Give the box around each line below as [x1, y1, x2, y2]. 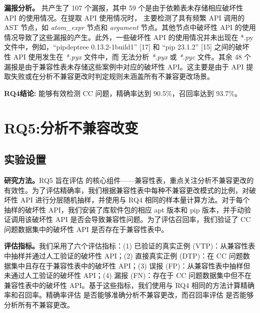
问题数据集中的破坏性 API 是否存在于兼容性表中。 [4, 223, 168, 234]
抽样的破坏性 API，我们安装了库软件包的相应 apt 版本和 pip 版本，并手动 [4, 204, 244, 214]
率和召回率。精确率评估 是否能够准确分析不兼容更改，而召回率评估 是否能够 [4, 289, 254, 300]
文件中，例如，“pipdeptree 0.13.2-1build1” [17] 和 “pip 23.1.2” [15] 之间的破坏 [4, 41, 249, 52]
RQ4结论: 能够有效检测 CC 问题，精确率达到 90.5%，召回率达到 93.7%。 [4, 87, 241, 98]
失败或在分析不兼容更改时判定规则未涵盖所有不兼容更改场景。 [10, 71, 214, 81]
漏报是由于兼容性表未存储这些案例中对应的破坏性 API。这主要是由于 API [4, 61, 244, 71]
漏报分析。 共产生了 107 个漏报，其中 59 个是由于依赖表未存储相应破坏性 [4, 2, 243, 12]
